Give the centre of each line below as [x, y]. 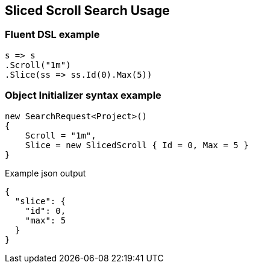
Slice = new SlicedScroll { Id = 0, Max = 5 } [137, 145]
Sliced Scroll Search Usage [87, 11]
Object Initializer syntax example [83, 95]
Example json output [45, 173]
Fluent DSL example [52, 35]
